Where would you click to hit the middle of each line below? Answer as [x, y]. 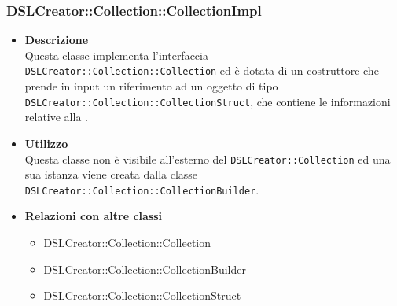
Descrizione [57, 40]
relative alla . [56, 117]
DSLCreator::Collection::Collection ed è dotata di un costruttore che [202, 70]
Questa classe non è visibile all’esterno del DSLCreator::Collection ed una [208, 159]
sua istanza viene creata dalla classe [111, 174]
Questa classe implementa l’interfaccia [116, 55]
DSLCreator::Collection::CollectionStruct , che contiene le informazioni [208, 101]
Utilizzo [46, 143]
